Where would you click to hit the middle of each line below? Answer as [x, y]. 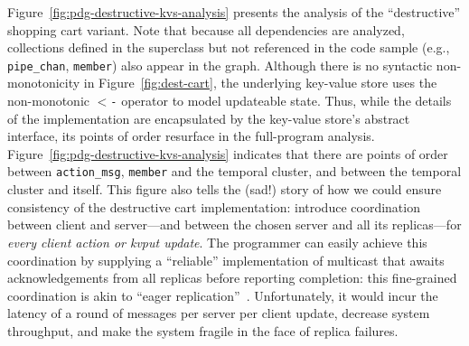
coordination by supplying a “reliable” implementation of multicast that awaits [226, 260]
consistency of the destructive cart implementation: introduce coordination [214, 206]
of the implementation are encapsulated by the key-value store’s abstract [209, 118]
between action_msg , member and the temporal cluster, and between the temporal [234, 171]
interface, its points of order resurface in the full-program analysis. [191, 136]
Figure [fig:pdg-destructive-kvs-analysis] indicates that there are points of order [228, 153]
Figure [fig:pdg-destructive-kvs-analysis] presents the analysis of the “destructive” [234, 12]
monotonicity [44, 83]
